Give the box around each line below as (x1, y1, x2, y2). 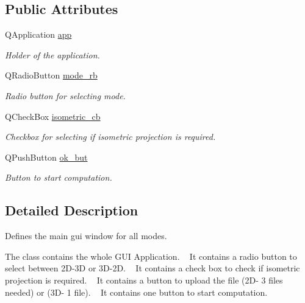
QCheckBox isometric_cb (5, 110, 101, 122)
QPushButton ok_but (5, 150, 88, 163)
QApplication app (5, 28, 72, 41)
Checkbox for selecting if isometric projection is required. (5, 130, 216, 143)
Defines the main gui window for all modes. (5, 229, 167, 242)
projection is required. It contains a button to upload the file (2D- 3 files (5, 273, 283, 286)
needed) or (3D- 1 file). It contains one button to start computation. (5, 285, 268, 298)
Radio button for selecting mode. (5, 89, 126, 102)
